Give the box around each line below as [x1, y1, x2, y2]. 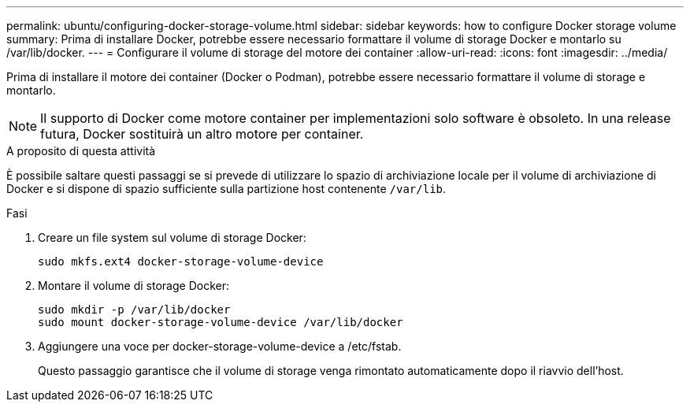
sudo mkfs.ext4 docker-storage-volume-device [38, 255, 324, 268]
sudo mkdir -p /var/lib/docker [38, 303, 231, 316]
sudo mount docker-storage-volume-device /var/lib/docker [38, 316, 403, 328]
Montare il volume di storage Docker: [38, 279, 229, 292]
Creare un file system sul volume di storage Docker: [38, 231, 306, 244]
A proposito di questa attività [6, 144, 156, 158]
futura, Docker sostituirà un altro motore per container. [40, 126, 364, 142]
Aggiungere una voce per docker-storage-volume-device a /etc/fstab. [38, 339, 402, 353]
